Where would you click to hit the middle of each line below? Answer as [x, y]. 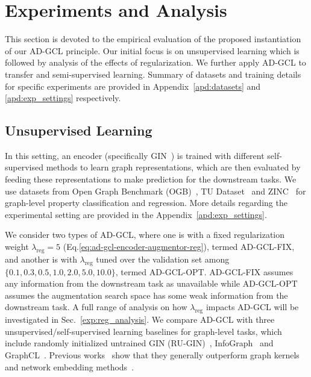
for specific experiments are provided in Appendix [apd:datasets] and [133, 86]
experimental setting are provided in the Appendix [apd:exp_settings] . [136, 214]
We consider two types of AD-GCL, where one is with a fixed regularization [145, 235]
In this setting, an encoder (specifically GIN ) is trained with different [135, 155]
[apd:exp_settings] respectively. [63, 98]
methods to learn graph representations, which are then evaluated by [173, 167]
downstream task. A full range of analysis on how [96, 307]
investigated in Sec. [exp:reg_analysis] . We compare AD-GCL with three [140, 319]
